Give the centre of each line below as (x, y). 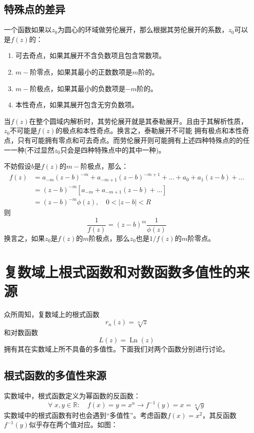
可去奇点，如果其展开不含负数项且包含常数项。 (90, 55)
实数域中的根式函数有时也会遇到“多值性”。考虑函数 (86, 415)
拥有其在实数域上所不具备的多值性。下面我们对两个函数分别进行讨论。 (117, 349)
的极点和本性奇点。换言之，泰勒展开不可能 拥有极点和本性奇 (152, 130)
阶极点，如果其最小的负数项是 (78, 88)
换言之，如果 (24, 238)
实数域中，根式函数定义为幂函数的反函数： (72, 396)
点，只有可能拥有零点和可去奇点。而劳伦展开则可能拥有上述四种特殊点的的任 (127, 140)
